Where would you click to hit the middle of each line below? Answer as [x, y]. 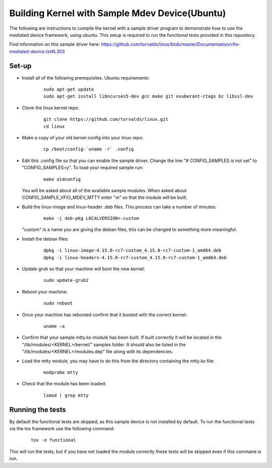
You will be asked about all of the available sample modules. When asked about [104, 190]
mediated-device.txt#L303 [37, 51]
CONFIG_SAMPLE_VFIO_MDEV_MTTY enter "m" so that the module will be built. [105, 198]
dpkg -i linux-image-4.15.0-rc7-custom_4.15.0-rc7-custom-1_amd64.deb [132, 251]
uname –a [54, 326]
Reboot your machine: [45, 291]
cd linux [54, 126]
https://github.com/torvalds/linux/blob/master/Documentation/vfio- [171, 44]
